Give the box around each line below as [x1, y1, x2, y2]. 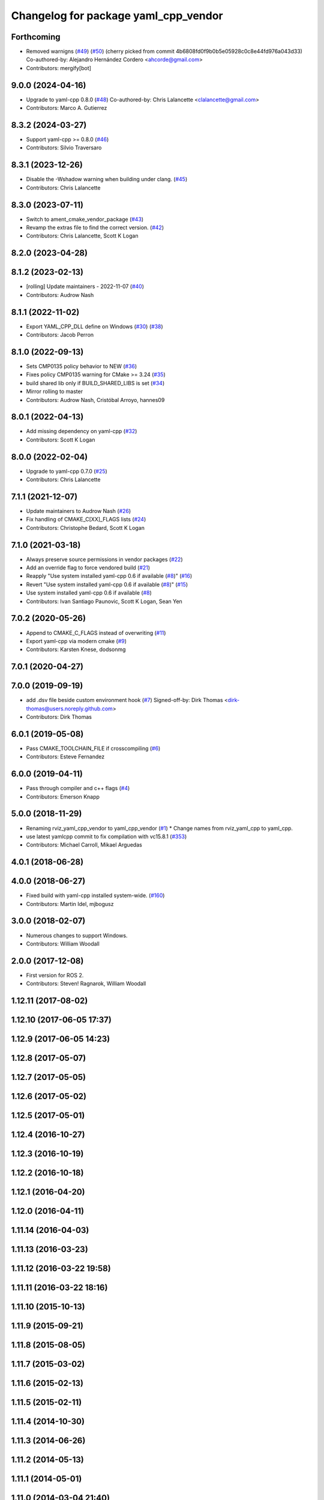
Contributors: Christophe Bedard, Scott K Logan [26, 524, 145, 531]
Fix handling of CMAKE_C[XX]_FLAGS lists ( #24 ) [26, 516, 146, 523]
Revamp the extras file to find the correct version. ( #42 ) [26, 224, 164, 231]
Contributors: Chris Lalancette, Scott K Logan [26, 232, 139, 239]
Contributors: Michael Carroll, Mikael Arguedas [26, 841, 142, 848]
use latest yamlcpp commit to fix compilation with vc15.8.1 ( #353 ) [26, 833, 187, 840]
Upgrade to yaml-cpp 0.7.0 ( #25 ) [26, 467, 107, 475]
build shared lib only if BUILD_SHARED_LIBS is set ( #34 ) [26, 379, 165, 386]
